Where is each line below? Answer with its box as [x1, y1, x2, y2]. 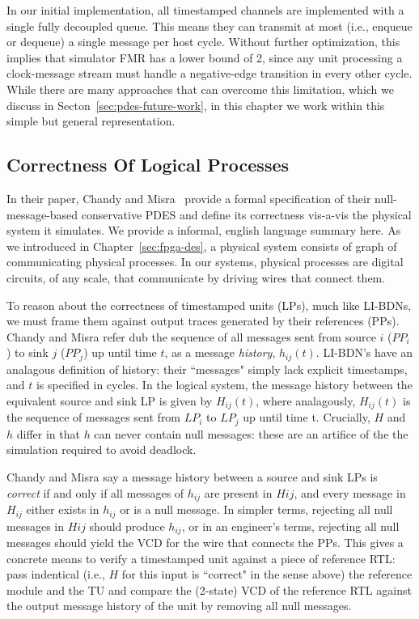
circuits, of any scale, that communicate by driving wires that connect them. [6, 269, 386, 286]
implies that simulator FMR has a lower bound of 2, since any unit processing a [6, 49, 403, 66]
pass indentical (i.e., [6, 566, 105, 583]
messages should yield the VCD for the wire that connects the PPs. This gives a [6, 533, 404, 550]
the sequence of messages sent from [6, 409, 181, 426]
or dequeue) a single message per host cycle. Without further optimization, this [6, 33, 400, 50]
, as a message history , [164, 344, 276, 361]
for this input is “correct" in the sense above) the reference [121, 566, 413, 583]
